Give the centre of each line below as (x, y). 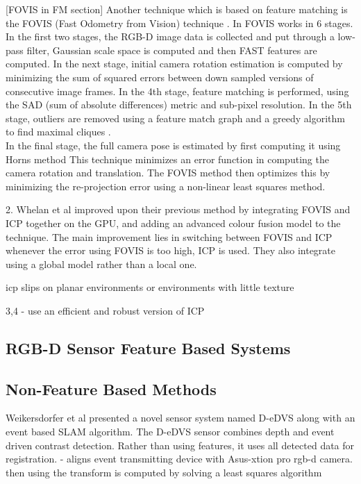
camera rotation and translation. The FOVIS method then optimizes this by (168, 173)
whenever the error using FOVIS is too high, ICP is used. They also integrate (171, 250)
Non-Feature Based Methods (111, 389)
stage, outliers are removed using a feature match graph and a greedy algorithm (175, 118)
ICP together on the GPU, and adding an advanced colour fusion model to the (173, 223)
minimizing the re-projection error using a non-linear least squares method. (166, 186)
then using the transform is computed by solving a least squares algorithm (164, 472)
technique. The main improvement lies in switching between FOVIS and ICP (169, 236)
